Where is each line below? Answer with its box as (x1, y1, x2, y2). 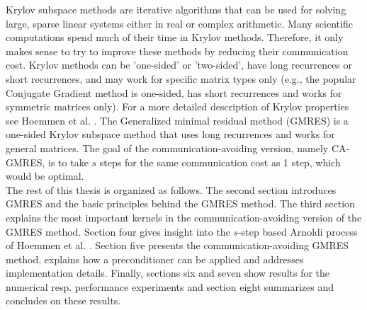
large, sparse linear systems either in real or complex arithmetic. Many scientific (6, 16, 353, 30)
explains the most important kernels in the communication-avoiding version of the (6, 209, 362, 224)
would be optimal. (6, 168, 84, 183)
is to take (48, 154, 89, 169)
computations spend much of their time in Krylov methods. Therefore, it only (6, 30, 344, 45)
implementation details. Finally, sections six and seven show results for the (6, 265, 330, 280)
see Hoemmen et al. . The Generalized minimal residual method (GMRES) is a (6, 113, 349, 127)
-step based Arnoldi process (238, 224, 358, 239)
